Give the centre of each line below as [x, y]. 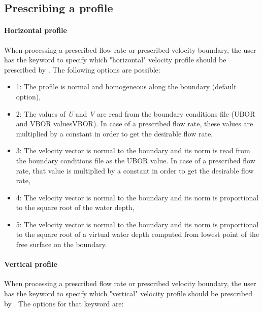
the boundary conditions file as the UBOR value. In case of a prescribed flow [136, 160]
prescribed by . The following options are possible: [82, 69]
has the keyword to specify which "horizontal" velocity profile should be [115, 60]
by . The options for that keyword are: [64, 303]
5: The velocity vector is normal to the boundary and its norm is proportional [137, 224]
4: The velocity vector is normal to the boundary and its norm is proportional [137, 197]
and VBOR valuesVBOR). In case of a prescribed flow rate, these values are [135, 124]
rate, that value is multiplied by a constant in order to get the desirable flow [135, 170]
